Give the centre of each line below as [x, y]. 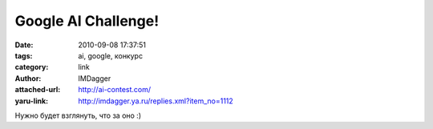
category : [32, 67]
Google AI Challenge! [87, 21]
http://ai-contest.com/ [115, 90]
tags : [24, 55]
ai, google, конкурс [111, 55]
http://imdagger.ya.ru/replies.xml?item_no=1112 [156, 101]
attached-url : [38, 90]
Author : [28, 78]
